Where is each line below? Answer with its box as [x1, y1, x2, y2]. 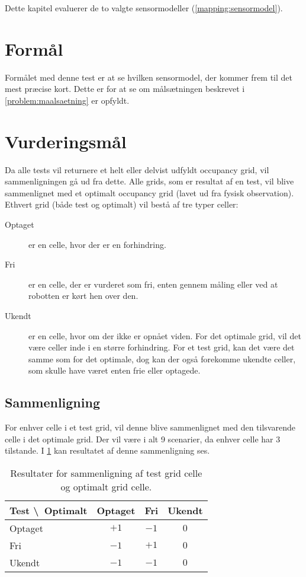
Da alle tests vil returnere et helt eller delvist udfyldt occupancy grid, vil [5, 163, 269, 176]
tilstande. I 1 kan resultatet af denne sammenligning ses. [5, 444, 210, 457]
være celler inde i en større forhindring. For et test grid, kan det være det [28, 341, 295, 353]
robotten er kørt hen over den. [28, 289, 138, 302]
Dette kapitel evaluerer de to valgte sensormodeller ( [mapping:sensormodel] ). [5, 2, 283, 14]
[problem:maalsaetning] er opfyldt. [5, 94, 130, 106]
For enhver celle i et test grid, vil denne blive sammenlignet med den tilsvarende [5, 421, 295, 433]
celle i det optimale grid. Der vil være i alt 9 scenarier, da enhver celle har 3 [5, 432, 281, 445]
